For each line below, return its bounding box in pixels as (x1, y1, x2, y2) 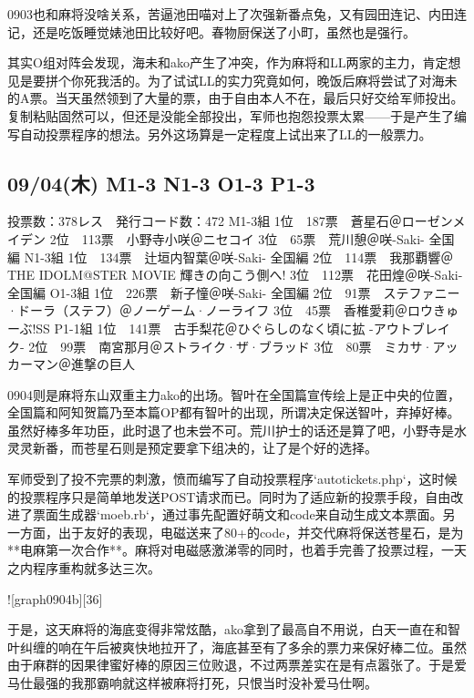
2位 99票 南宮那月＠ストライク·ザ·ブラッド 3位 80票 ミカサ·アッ (28, 336, 459, 355)
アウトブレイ (373, 318, 450, 337)
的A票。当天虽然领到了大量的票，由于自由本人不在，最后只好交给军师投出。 (7, 88, 464, 108)
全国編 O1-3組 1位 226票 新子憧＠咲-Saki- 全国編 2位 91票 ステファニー (7, 282, 460, 302)
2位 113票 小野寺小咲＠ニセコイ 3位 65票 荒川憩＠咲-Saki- (49, 229, 425, 248)
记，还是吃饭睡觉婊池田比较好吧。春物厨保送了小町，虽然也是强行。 (7, 22, 416, 41)
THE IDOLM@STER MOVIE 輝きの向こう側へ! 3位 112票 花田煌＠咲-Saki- (7, 265, 463, 284)
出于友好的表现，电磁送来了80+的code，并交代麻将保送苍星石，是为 (57, 522, 464, 541)
